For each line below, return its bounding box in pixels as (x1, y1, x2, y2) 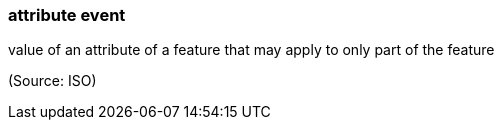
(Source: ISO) (8, 72, 97, 90)
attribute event (8, 5, 126, 25)
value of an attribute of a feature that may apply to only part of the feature (8, 41, 495, 59)
